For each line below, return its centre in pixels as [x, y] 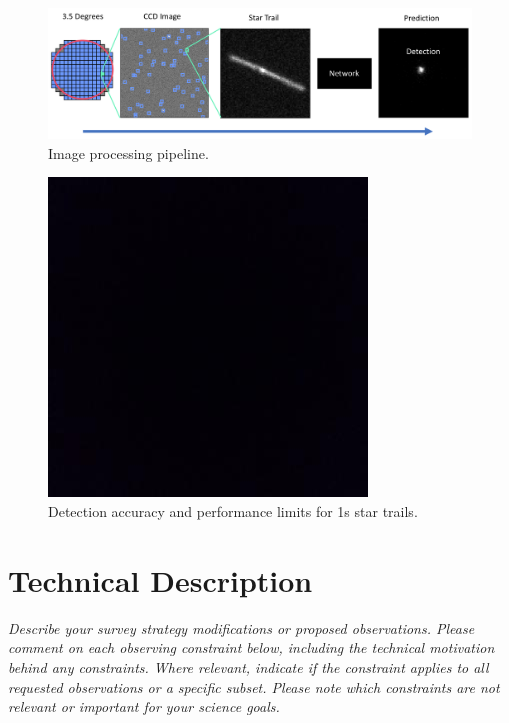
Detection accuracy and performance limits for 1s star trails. [233, 511]
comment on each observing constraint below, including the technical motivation [251, 647]
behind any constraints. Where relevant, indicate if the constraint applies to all [248, 666]
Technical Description [160, 579]
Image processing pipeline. [128, 152]
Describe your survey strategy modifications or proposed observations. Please [241, 627]
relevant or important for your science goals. [144, 706]
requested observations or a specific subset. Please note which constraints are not [254, 686]
